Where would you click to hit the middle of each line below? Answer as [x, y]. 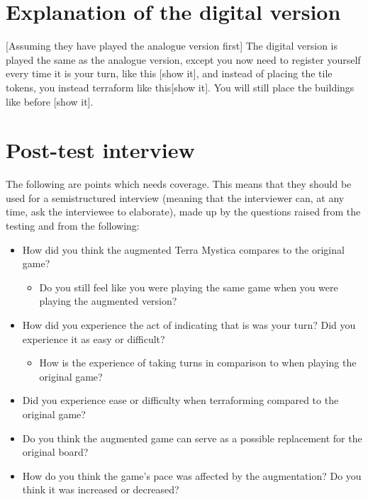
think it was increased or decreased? [101, 489]
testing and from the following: [73, 225]
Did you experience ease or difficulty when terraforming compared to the [180, 400]
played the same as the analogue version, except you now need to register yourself [183, 59]
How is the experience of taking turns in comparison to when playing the [198, 363]
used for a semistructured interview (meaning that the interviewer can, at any [175, 197]
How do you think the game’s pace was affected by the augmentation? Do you [192, 475]
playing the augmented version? [108, 301]
